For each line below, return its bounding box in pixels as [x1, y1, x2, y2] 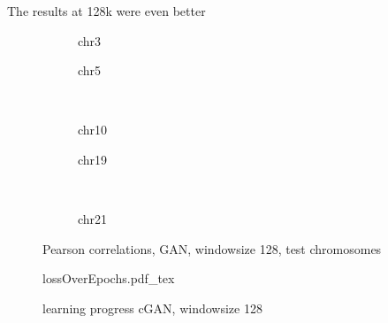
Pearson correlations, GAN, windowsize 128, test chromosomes [42, 239, 382, 258]
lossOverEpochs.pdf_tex [42, 269, 175, 288]
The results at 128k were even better [7, 2, 206, 19]
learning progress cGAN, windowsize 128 [42, 298, 262, 317]
